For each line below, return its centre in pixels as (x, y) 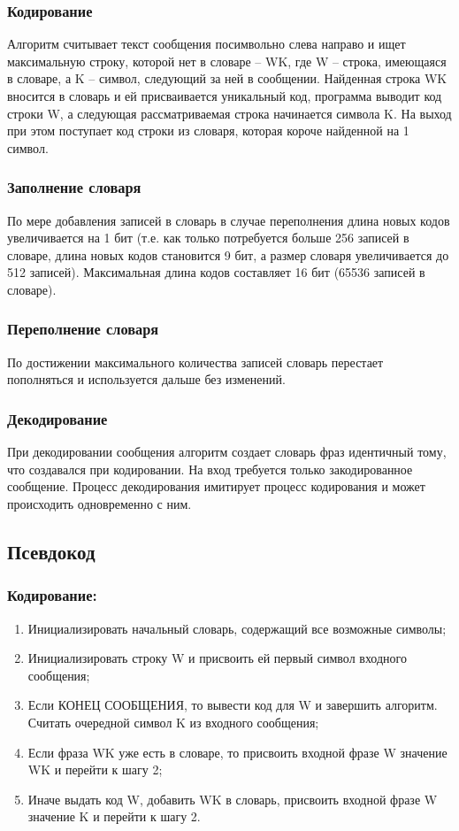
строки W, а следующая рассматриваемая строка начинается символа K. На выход (229, 113)
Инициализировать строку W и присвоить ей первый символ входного (217, 658)
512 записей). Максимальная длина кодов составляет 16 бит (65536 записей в (216, 272)
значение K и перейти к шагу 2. (114, 816)
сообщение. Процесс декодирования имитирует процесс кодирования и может (216, 486)
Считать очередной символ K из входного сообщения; (173, 722)
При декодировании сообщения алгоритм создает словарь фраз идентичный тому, (227, 452)
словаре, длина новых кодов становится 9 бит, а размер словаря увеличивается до (228, 254)
